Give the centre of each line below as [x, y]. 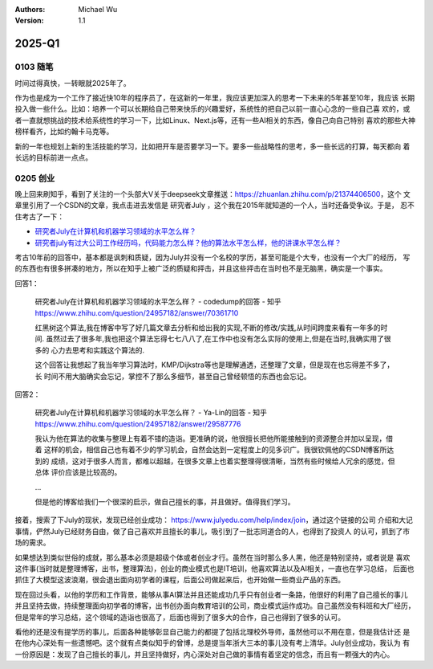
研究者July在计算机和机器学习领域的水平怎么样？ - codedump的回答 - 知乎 [158, 302]
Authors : [30, 9]
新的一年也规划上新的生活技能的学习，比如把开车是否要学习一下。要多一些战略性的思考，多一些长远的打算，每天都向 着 [212, 146]
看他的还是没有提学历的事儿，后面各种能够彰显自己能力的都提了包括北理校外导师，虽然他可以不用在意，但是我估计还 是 [212, 631]
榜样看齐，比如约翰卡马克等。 [64, 132]
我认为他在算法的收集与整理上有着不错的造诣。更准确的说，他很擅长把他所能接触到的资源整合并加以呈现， [210, 439]
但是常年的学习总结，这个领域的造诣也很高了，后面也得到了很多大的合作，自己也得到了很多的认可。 [180, 617]
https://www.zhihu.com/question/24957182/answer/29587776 [138, 424]
